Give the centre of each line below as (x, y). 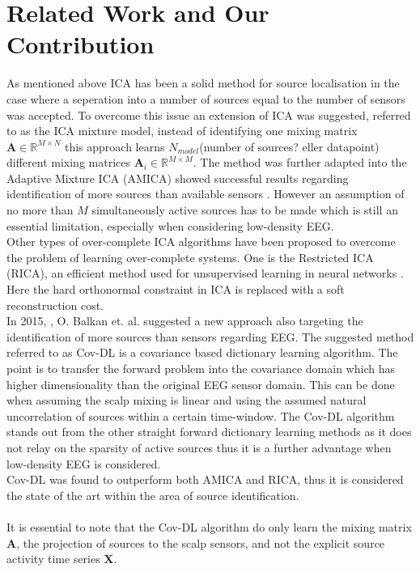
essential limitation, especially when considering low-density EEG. (170, 225)
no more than (40, 210)
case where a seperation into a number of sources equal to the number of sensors (206, 98)
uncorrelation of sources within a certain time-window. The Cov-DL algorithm (201, 415)
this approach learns (115, 146)
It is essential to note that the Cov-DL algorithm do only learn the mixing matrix (209, 526)
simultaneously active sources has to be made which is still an (245, 210)
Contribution (81, 44)
